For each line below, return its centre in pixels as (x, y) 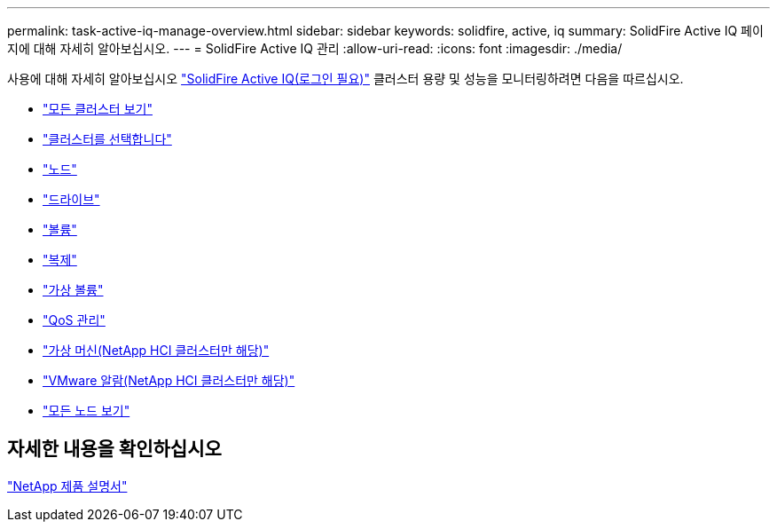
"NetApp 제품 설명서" (67, 486)
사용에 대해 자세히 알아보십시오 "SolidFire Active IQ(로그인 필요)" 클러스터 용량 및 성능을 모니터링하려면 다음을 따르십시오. (345, 79)
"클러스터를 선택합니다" (107, 139)
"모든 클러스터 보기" (98, 109)
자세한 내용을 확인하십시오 (114, 449)
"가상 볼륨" (73, 290)
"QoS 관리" (74, 320)
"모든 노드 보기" (86, 411)
